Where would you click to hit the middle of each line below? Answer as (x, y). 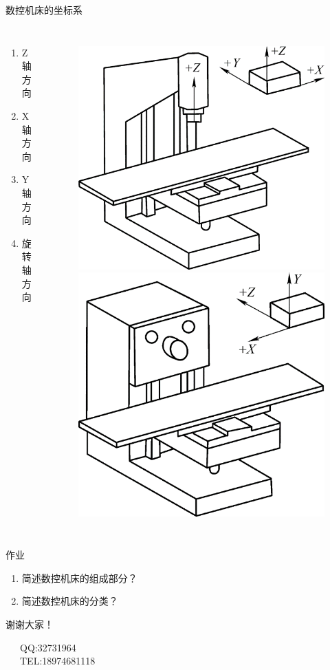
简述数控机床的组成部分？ (79, 577)
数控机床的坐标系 (44, 10)
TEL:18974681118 (57, 661)
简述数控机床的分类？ (70, 601)
